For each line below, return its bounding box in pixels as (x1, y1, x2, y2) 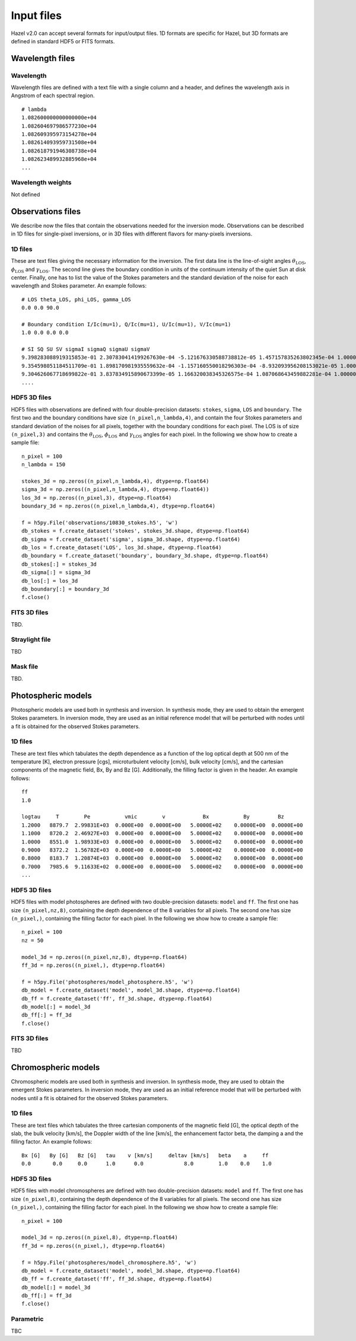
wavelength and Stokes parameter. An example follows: (11, 282, 147, 289)
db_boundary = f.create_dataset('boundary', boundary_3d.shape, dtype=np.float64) (21, 552, 269, 559)
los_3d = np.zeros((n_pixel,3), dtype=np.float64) (21, 494, 172, 501)
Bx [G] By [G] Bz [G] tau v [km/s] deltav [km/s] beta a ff (21, 1152, 269, 1159)
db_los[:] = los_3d (21, 577, 78, 584)
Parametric (11, 1315, 44, 1323)
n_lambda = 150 (21, 461, 66, 468)
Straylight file (11, 635, 51, 644)
